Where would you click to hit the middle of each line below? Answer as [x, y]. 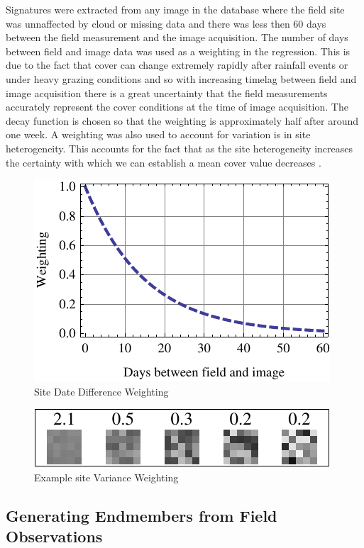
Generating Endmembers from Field [142, 515]
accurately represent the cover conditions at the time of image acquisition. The [177, 107]
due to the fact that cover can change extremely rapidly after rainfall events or [177, 65]
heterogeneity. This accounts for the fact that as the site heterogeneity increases [180, 148]
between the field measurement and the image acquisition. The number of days [177, 37]
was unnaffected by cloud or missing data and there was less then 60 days [166, 23]
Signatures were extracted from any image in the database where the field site [175, 9]
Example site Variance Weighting [106, 477]
